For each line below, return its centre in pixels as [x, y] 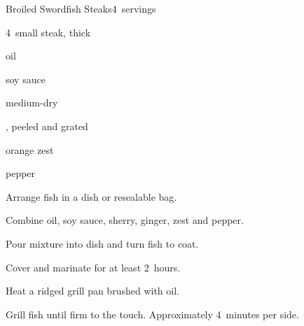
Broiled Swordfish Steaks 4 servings [81, 8]
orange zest [30, 149]
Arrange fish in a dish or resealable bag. [91, 196]
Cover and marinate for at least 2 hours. [93, 267]
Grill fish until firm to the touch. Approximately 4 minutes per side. [152, 314]
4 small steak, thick [48, 32]
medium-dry [32, 102]
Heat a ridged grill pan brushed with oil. [92, 291]
